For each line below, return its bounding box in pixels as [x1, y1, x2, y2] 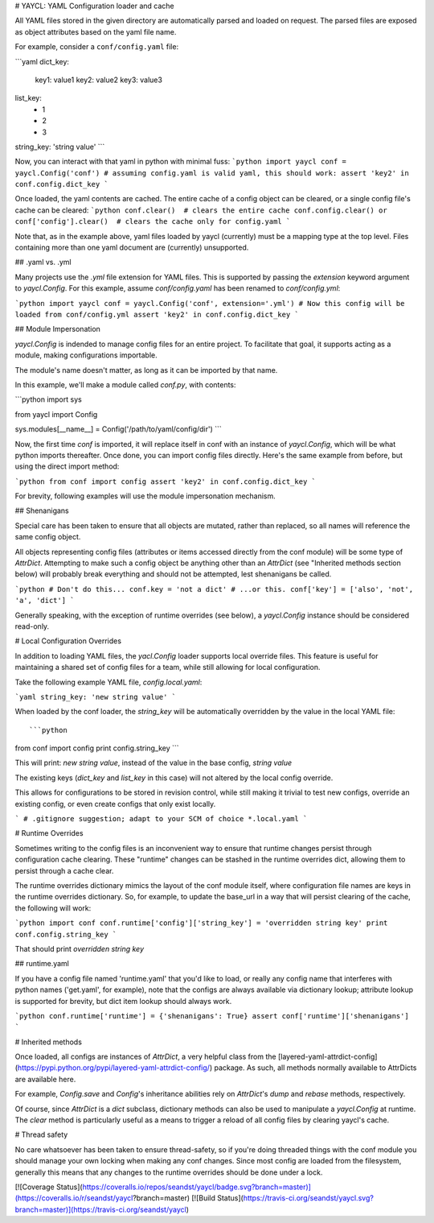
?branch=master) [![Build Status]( [133, 1193, 244, 1203]
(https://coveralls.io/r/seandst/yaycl [14, 1193, 133, 1203]
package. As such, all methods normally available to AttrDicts [214, 1063, 417, 1072]
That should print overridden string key [14, 944, 145, 953]
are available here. [14, 1074, 76, 1084]
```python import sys [14, 395, 82, 404]
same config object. [14, 532, 81, 542]
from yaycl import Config [14, 409, 98, 419]
